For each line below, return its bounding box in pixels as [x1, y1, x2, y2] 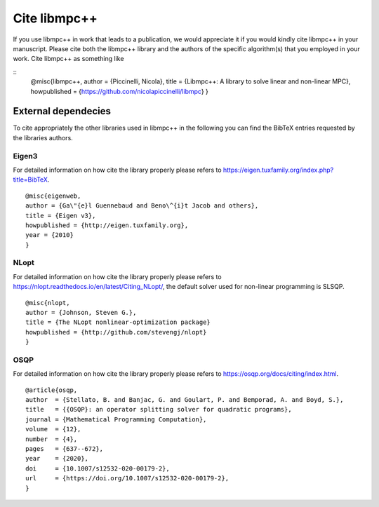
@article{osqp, [25, 386, 78, 394]
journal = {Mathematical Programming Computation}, [25, 415, 207, 424]
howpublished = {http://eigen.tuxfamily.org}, [25, 221, 189, 229]
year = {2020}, [25, 454, 89, 463]
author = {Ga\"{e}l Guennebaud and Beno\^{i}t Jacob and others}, [25, 202, 259, 210]
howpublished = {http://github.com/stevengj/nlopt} [25, 328, 207, 336]
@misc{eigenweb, [25, 191, 81, 200]
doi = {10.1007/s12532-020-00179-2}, [25, 464, 170, 473]
